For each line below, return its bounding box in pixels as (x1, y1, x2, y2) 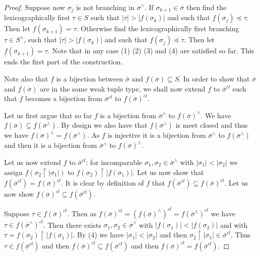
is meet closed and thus (175, 120, 248, 130)
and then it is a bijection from (4, 140, 97, 150)
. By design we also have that (56, 120, 148, 130)
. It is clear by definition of (61, 178, 144, 188)
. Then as (67, 208, 97, 218)
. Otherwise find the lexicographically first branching (76, 23, 239, 34)
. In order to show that (179, 73, 250, 84)
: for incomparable (86, 157, 143, 167)
